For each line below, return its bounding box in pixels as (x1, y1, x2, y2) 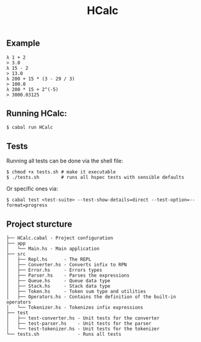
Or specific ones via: (6, 185, 59, 192)
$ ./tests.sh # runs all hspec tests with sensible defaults (6, 175, 185, 181)
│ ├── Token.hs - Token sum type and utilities (6, 288, 147, 295)
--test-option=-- (151, 197, 196, 203)
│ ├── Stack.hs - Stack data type (6, 283, 111, 289)
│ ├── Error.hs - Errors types (6, 267, 103, 274)
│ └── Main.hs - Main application (6, 246, 100, 252)
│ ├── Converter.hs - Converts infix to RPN (6, 262, 127, 268)
